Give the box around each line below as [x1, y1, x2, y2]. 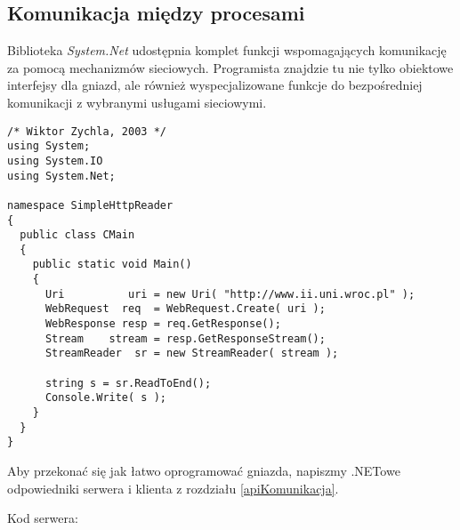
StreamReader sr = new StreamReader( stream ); [44, 347, 339, 360]
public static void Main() [32, 258, 192, 271]
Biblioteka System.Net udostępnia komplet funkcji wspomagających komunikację [7, 41, 447, 60]
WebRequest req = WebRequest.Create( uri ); [44, 302, 326, 316]
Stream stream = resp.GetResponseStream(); [44, 332, 326, 345]
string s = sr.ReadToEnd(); [44, 376, 212, 389]
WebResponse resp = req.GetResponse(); [44, 317, 281, 331]
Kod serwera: [7, 509, 78, 527]
